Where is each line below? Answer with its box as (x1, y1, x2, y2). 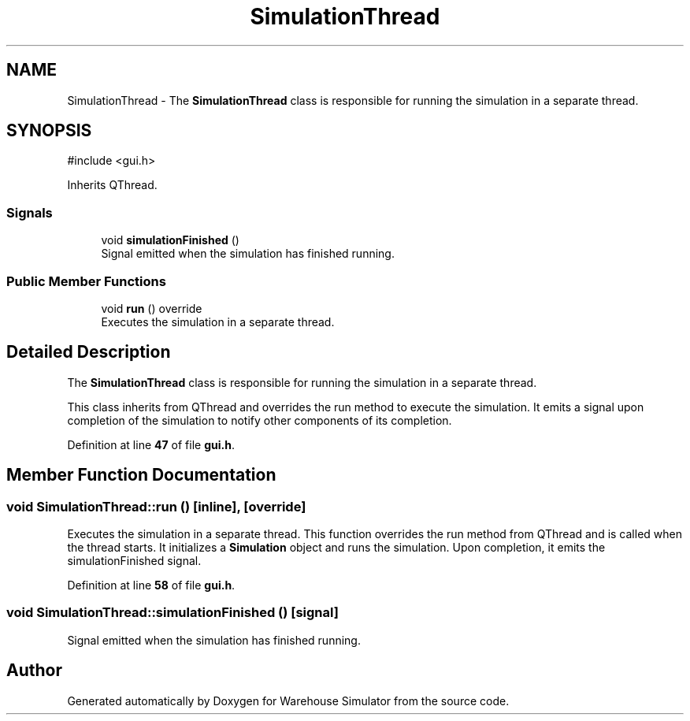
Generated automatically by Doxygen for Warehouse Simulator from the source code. (67, 693, 510, 708)
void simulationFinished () (101, 233, 239, 247)
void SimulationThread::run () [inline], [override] (6, 498, 306, 515)
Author (6, 660, 62, 681)
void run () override (101, 301, 202, 315)
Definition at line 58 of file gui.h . (67, 578, 236, 592)
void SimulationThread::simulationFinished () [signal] (6, 604, 339, 621)
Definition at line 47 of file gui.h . (67, 437, 235, 452)
